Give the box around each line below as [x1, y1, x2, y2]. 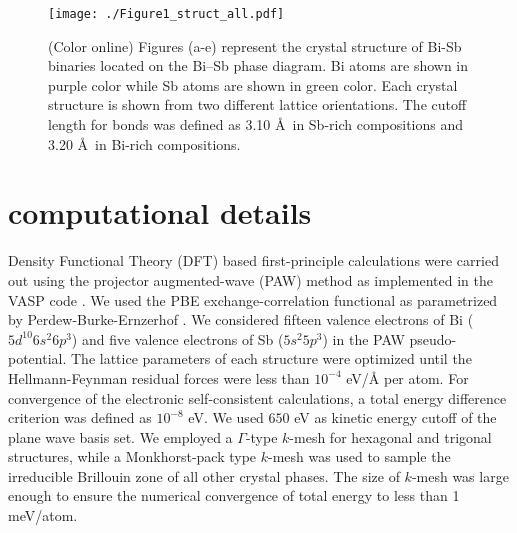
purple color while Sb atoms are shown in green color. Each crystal [48, 74, 458, 95]
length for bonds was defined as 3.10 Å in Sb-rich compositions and [48, 114, 464, 135]
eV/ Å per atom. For [346, 367, 469, 388]
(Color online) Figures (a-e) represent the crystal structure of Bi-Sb [48, 35, 462, 56]
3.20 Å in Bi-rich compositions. [48, 133, 241, 154]
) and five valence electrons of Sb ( [71, 328, 284, 349]
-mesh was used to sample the [268, 446, 451, 467]
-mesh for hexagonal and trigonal [289, 426, 492, 447]
